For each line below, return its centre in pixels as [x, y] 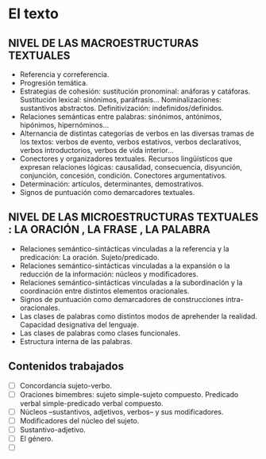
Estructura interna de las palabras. [76, 341]
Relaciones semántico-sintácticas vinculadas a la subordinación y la [131, 282]
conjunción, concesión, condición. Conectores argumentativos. [123, 176]
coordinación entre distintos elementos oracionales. [104, 291]
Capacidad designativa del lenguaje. [79, 324]
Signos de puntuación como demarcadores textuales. [107, 192]
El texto [34, 14]
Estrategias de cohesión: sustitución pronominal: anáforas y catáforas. [135, 91]
